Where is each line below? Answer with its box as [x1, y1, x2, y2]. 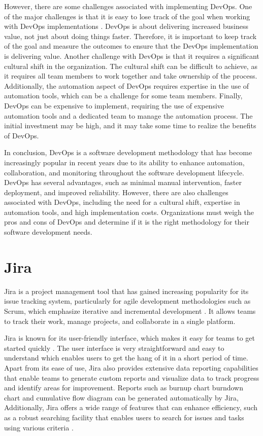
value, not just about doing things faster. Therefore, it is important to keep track [4, 30, 257, 41]
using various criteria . [4, 422, 74, 432]
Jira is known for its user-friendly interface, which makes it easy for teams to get [4, 333, 255, 343]
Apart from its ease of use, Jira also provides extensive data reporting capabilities [4, 362, 258, 373]
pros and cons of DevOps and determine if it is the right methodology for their [4, 216, 249, 227]
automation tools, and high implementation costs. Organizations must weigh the [4, 206, 254, 217]
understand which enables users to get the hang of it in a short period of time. [4, 352, 248, 363]
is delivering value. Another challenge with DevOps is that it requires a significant [4, 50, 259, 61]
